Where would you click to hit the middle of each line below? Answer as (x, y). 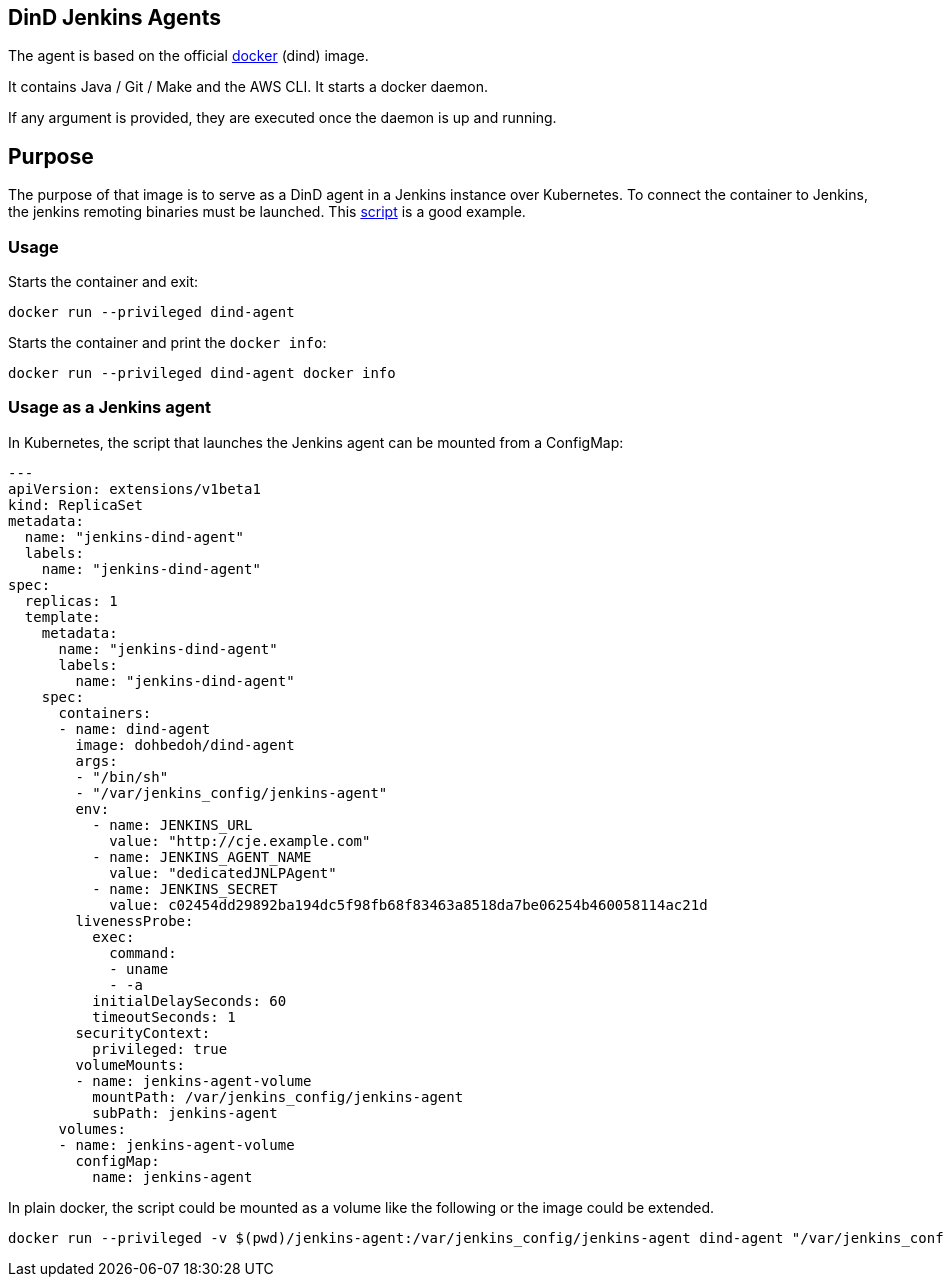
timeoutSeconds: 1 (164, 1016)
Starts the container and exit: (103, 282)
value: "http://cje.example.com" (240, 840)
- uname (139, 968)
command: (143, 952)
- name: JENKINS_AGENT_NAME (202, 856)
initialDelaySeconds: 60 (189, 1000)
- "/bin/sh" (122, 776)
